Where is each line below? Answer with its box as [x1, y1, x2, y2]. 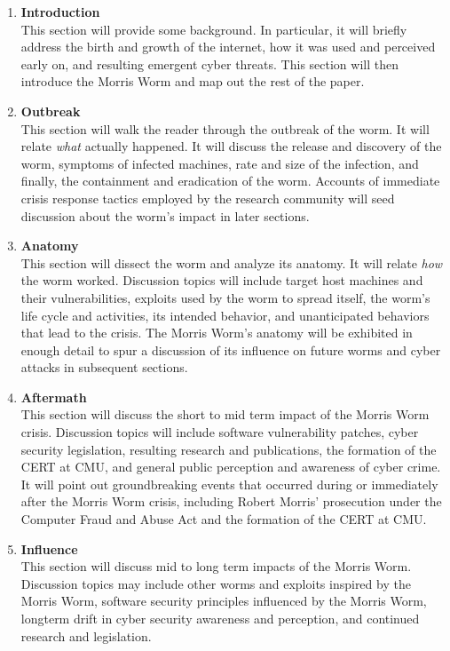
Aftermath [20, 387, 87, 406]
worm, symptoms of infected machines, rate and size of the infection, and [20, 154, 419, 172]
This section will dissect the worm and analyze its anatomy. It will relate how [20, 253, 443, 272]
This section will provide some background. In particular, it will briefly [20, 20, 407, 38]
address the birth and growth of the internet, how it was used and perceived [20, 37, 436, 56]
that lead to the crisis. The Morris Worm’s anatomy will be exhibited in [20, 323, 413, 342]
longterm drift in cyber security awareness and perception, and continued [20, 609, 420, 627]
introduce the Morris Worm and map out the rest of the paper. [20, 72, 365, 91]
